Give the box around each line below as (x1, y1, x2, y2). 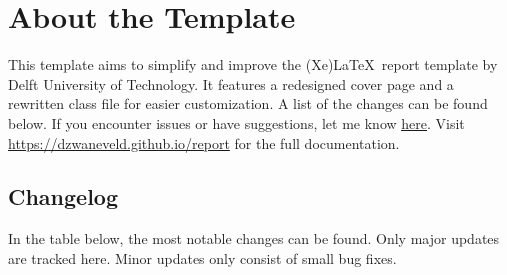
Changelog (8, 181, 119, 212)
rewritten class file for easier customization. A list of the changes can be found (8, 93, 488, 114)
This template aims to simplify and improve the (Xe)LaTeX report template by (8, 54, 498, 75)
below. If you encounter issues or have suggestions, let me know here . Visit (8, 112, 465, 133)
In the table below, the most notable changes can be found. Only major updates (8, 228, 500, 249)
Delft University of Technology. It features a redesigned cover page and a (8, 73, 454, 94)
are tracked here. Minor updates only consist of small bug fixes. (8, 247, 397, 268)
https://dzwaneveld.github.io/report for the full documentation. (8, 132, 400, 153)
